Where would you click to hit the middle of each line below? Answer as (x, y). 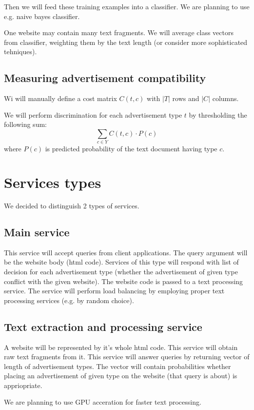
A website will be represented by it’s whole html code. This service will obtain (121, 347)
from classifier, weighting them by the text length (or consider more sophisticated (126, 42)
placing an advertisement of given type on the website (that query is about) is (121, 376)
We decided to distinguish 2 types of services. (72, 205)
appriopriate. (23, 385)
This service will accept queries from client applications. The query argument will (126, 252)
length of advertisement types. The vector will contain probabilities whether (117, 366)
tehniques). (20, 51)
